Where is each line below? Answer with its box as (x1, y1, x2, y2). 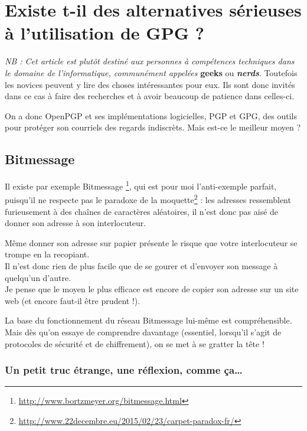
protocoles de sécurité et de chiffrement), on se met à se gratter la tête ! (5, 337, 264, 350)
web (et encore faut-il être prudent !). (5, 294, 141, 306)
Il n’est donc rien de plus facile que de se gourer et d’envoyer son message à (5, 259, 278, 272)
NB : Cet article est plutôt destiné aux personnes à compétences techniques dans (5, 55, 295, 67)
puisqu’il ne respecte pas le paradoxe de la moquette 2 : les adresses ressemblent (5, 192, 291, 205)
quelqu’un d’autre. (5, 271, 71, 283)
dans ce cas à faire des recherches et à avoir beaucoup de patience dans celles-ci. (5, 90, 295, 102)
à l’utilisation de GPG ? (5, 21, 204, 45)
